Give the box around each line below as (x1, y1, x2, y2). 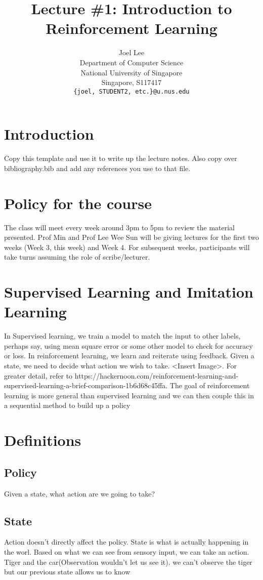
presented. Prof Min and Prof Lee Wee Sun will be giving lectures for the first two (4, 232, 259, 242)
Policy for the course (4, 192, 152, 213)
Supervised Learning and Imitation (4, 281, 253, 302)
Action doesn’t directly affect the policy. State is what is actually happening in (4, 536, 249, 547)
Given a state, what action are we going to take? (4, 488, 155, 499)
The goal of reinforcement (169, 380, 250, 391)
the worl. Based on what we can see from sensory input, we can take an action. (4, 547, 249, 557)
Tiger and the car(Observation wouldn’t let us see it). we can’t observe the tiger (4, 556, 252, 567)
